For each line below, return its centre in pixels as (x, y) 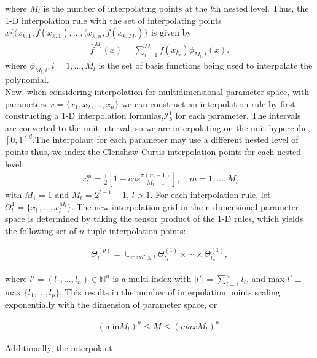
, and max (265, 279)
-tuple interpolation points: (135, 230)
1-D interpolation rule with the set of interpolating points (113, 20)
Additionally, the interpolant (59, 347)
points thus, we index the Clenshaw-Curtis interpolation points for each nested (153, 151)
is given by (171, 32)
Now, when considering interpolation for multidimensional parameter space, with (157, 91)
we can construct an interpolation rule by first (209, 103)
